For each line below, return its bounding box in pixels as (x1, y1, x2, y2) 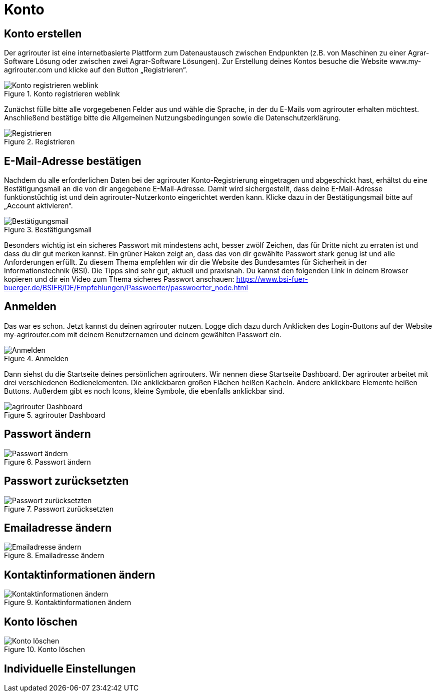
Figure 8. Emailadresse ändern (4, 551, 104, 560)
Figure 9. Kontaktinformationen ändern (4, 598, 131, 607)
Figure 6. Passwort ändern (4, 457, 91, 466)
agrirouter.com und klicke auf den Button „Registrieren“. (4, 65, 187, 74)
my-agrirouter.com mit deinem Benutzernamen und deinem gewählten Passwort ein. (4, 330, 282, 339)
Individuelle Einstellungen (4, 662, 136, 675)
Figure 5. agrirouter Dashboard (4, 410, 105, 419)
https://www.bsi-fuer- (236, 275, 308, 284)
